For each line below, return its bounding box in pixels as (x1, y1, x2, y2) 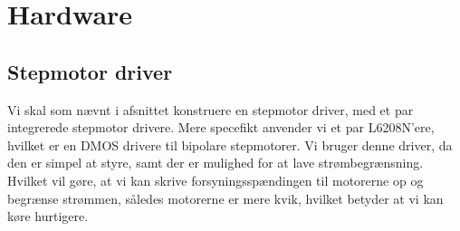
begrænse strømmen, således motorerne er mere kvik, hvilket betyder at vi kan (7, 188, 444, 207)
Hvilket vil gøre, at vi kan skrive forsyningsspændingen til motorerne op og (7, 170, 424, 189)
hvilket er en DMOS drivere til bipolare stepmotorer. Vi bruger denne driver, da (7, 135, 453, 154)
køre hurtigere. (7, 207, 89, 226)
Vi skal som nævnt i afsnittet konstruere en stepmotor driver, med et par (7, 100, 414, 119)
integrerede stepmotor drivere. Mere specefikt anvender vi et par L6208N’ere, (7, 118, 435, 137)
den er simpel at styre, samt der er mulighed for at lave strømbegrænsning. (7, 153, 424, 172)
